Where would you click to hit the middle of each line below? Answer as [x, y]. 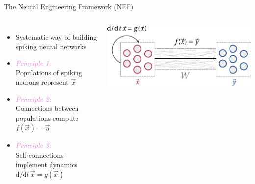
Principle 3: [33, 145]
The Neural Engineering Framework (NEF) [69, 6]
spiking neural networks [51, 46]
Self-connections [39, 154]
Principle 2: [33, 98]
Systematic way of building [56, 37]
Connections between [47, 108]
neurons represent [42, 82]
